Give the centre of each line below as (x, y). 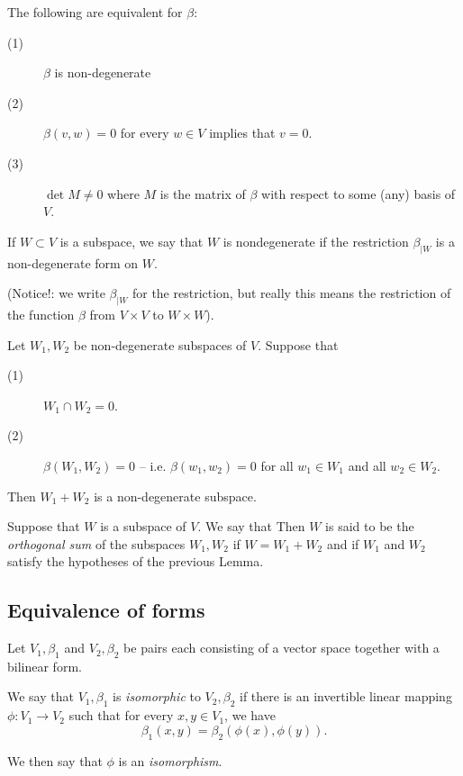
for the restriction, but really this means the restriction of (291, 293)
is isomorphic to (157, 696)
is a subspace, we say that (132, 241)
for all (277, 465)
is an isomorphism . (170, 760)
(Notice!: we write (56, 293)
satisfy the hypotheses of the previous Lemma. (136, 561)
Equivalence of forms (106, 610)
